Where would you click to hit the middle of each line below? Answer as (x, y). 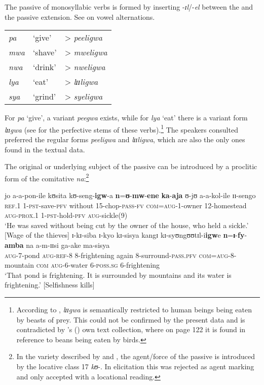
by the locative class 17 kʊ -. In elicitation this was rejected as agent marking (135, 366)
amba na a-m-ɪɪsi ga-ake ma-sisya (57, 245)
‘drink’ (44, 67)
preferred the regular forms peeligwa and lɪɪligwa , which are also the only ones (125, 139)
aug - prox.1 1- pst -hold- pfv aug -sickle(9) (66, 215)
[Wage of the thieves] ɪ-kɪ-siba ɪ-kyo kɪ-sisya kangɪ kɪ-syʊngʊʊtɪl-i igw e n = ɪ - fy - (126, 235)
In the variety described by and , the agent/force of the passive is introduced (136, 356)
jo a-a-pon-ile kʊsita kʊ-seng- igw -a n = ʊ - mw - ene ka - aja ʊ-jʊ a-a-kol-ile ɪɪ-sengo (130, 195)
